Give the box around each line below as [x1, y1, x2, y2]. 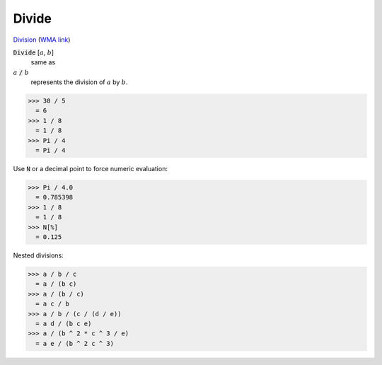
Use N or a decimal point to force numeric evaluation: [13, 165, 168, 173]
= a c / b [35, 300, 70, 308]
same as [30, 58, 56, 66]
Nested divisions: [13, 251, 64, 260]
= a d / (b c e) [35, 319, 92, 328]
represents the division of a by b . [30, 78, 128, 86]
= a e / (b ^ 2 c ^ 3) [35, 340, 115, 347]
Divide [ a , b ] [13, 48, 54, 57]
